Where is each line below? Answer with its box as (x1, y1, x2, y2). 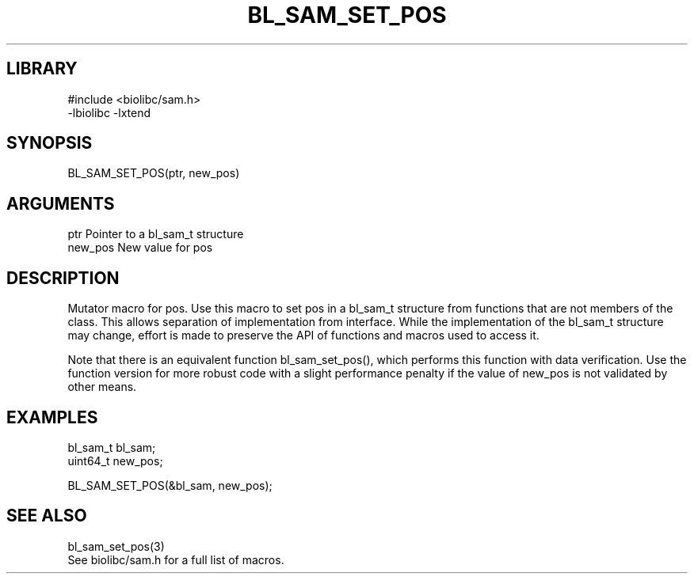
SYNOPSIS (6, 133, 93, 154)
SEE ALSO (6, 506, 87, 526)
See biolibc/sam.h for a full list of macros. (67, 552, 284, 567)
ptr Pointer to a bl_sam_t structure (67, 227, 244, 241)
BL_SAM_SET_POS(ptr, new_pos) (67, 166, 240, 180)
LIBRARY (6, 59, 78, 79)
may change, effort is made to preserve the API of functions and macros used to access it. (67, 328, 540, 343)
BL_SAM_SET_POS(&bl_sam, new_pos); (67, 478, 273, 492)
